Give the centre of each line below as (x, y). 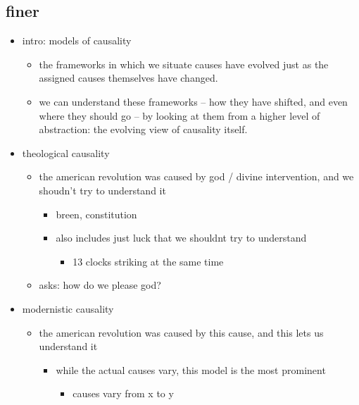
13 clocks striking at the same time (148, 261)
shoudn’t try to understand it (102, 190)
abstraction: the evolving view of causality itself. (143, 129)
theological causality (66, 152)
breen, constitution (96, 214)
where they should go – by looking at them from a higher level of (179, 115)
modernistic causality (68, 308)
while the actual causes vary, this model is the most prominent (191, 369)
